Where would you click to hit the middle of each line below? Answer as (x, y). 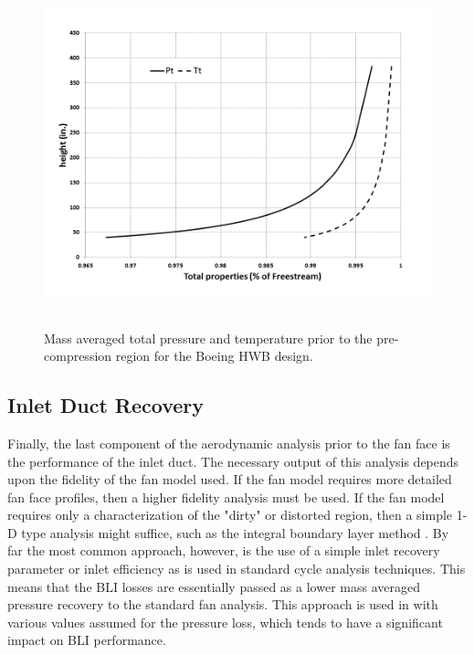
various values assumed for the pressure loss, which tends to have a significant (225, 622)
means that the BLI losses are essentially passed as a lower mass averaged (214, 586)
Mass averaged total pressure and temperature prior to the (208, 338)
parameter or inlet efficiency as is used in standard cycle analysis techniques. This (237, 569)
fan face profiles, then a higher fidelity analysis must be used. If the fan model (226, 497)
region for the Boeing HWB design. (214, 356)
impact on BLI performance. (87, 640)
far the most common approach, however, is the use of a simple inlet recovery (224, 550)
